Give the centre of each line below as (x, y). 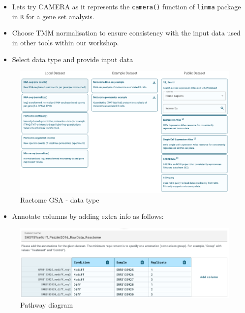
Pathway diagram (47, 305)
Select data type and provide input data (73, 59)
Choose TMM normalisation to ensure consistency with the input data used (126, 33)
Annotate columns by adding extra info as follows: (88, 216)
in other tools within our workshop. (65, 42)
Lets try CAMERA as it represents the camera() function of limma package (126, 6)
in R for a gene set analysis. (53, 16)
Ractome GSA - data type (60, 199)
